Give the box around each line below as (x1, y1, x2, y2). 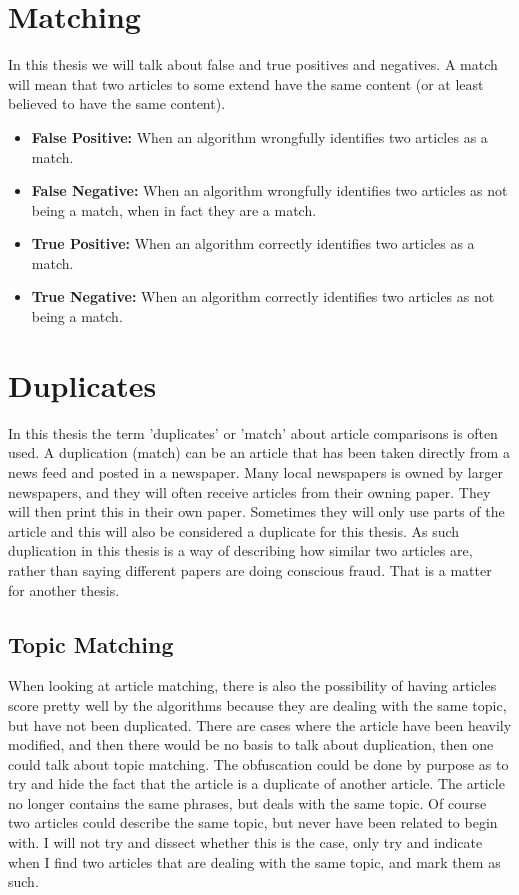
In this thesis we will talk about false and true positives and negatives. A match (8, 54, 498, 75)
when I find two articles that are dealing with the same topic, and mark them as (8, 851, 501, 872)
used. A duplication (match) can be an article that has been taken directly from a (8, 442, 510, 463)
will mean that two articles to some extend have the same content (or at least (8, 73, 484, 94)
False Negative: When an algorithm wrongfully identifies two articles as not (31, 180, 508, 201)
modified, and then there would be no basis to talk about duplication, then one (8, 734, 494, 755)
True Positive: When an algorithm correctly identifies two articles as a (31, 233, 475, 254)
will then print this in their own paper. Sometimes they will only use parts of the (8, 501, 505, 522)
